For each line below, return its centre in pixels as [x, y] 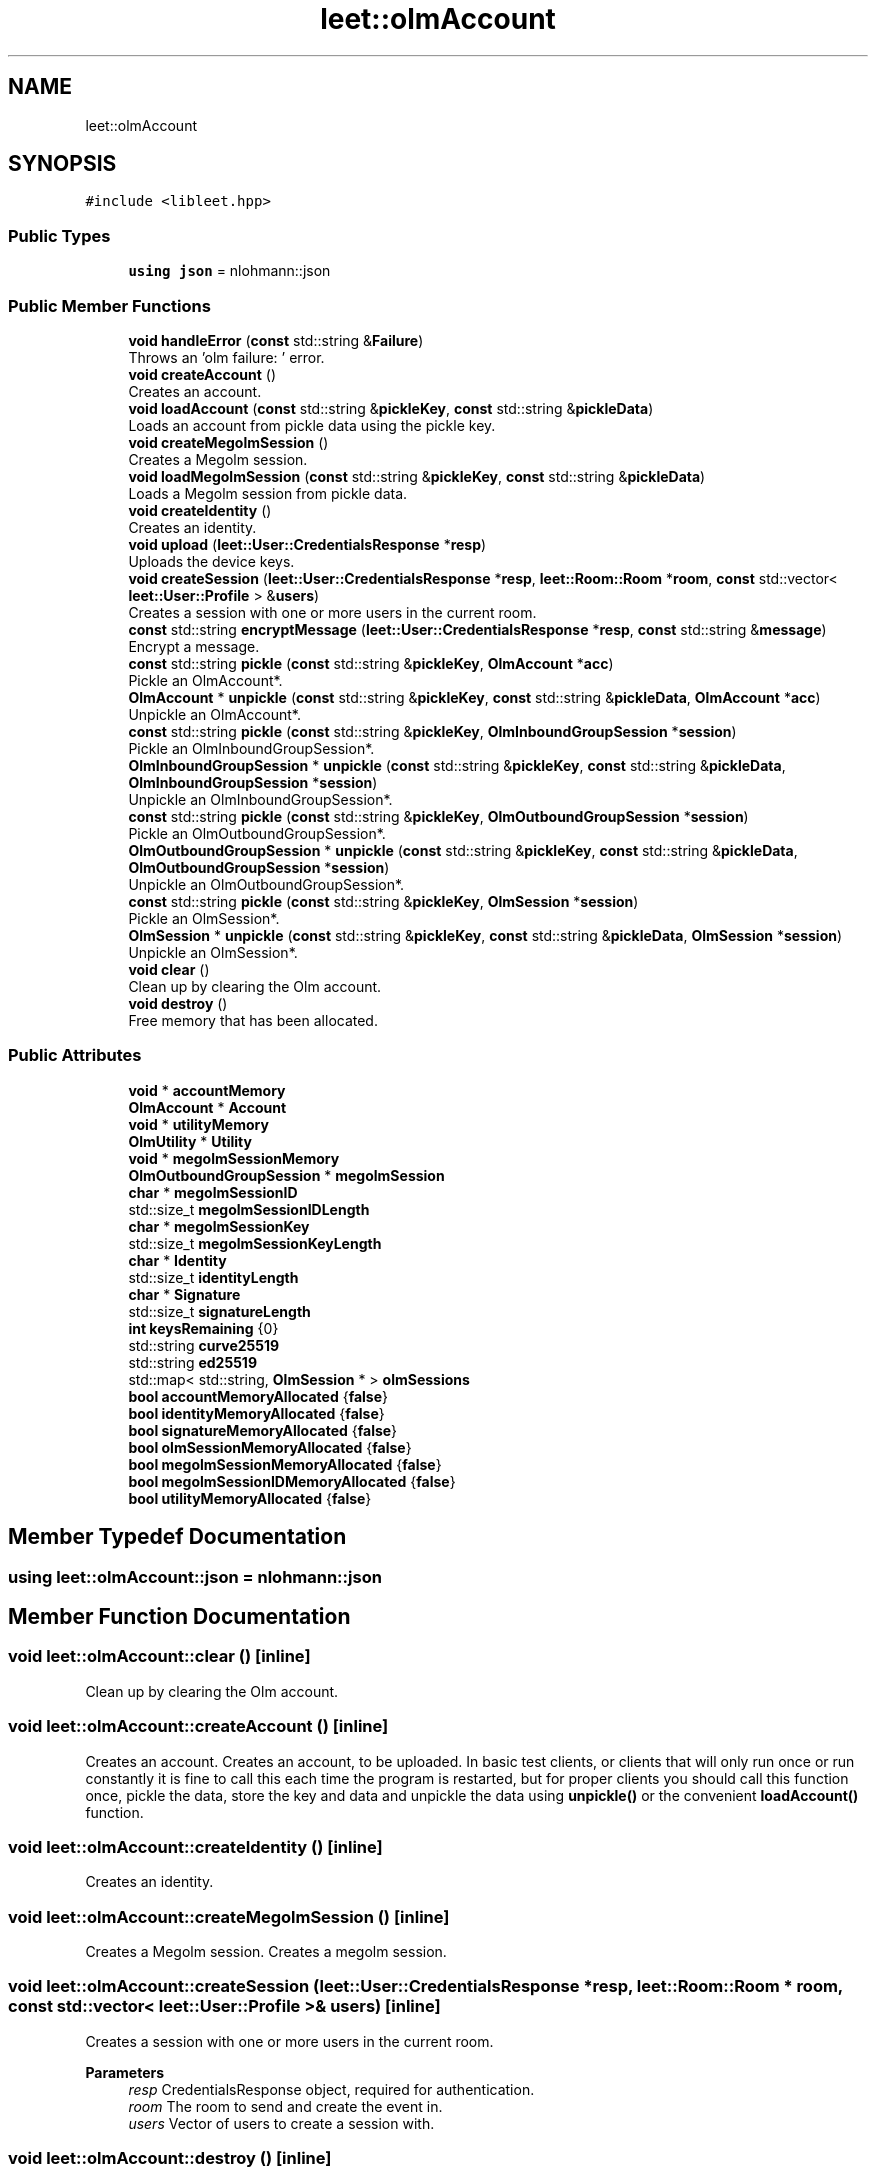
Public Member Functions [109, 305]
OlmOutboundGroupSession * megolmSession [286, 1175]
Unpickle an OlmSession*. [213, 952]
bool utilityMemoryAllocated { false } [250, 1498]
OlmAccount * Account [207, 1107]
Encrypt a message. [194, 646]
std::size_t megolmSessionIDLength [249, 1209]
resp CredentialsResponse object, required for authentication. [331, 2089]
